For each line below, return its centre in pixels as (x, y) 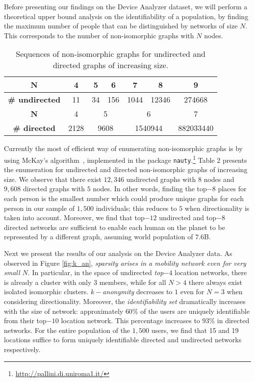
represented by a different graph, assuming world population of (99, 237)
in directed (233, 320)
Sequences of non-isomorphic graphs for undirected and (111, 54)
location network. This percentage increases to (130, 320)
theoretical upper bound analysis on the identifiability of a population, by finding (126, 16)
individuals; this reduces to (136, 208)
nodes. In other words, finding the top (150, 189)
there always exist (215, 282)
